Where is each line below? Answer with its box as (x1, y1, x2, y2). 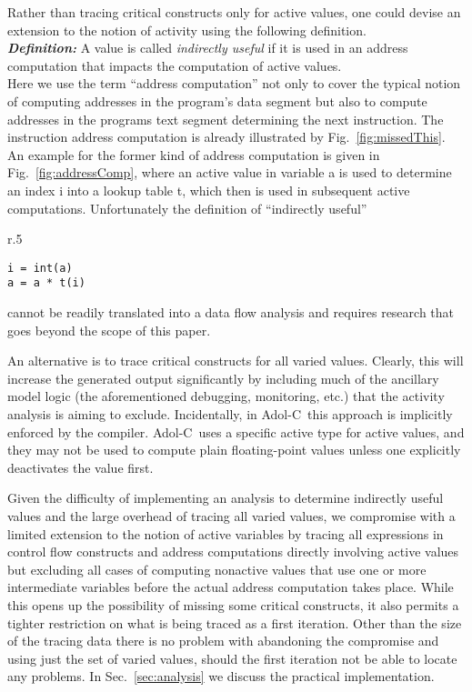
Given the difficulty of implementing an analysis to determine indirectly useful (7, 488, 444, 507)
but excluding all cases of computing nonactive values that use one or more (7, 559, 427, 578)
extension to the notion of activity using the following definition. (7, 20, 367, 39)
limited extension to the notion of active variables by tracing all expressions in (7, 524, 444, 543)
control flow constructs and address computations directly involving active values (7, 542, 459, 561)
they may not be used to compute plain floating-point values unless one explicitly (7, 440, 461, 459)
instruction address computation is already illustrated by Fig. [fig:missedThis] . (7, 127, 446, 146)
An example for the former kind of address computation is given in (7, 145, 380, 164)
